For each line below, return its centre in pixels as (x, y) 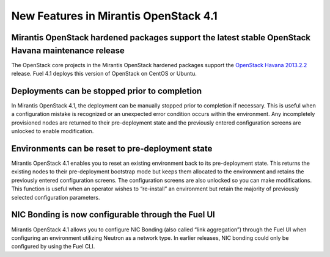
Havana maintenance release (68, 50)
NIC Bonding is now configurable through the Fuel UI (113, 215)
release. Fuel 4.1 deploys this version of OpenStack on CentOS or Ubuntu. (104, 74)
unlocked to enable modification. (53, 131)
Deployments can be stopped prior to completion (107, 91)
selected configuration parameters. (56, 197)
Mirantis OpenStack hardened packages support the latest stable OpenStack (161, 38)
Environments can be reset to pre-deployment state (112, 149)
